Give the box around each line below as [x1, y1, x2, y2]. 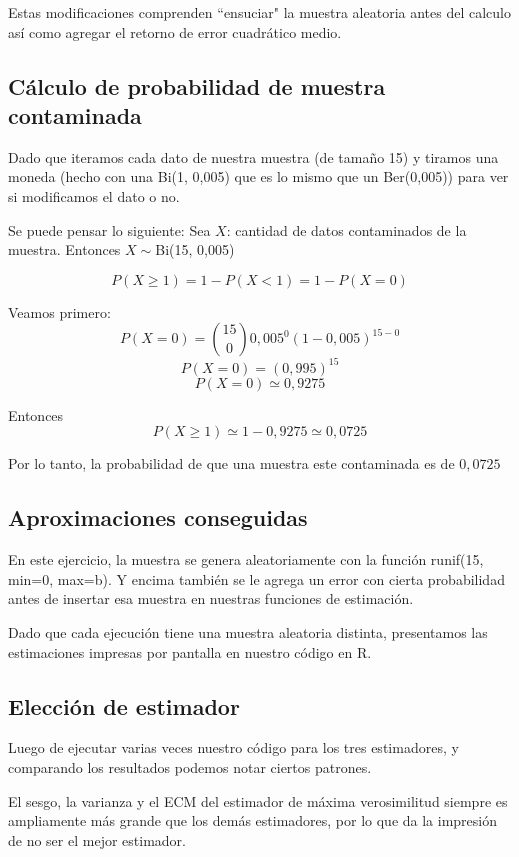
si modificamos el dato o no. [8, 185, 180, 206]
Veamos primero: [8, 301, 111, 322]
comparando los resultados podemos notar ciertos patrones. [8, 757, 372, 777]
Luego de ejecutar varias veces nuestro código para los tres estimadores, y [8, 737, 459, 758]
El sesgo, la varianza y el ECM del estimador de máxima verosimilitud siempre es [8, 790, 508, 811]
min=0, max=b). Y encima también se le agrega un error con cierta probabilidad [8, 568, 505, 589]
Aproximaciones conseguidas [8, 502, 308, 533]
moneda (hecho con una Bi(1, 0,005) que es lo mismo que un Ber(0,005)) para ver [8, 166, 509, 187]
